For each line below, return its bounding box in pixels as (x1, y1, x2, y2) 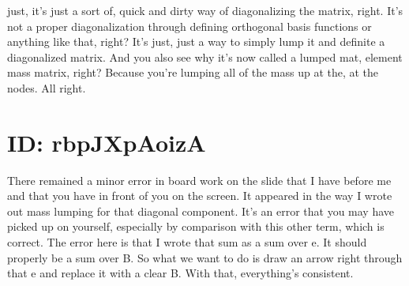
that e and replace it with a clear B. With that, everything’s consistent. (7, 265, 354, 281)
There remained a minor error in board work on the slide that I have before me (7, 171, 392, 188)
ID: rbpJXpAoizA (7, 126, 206, 158)
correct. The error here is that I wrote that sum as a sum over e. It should (7, 234, 367, 250)
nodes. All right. (7, 79, 86, 96)
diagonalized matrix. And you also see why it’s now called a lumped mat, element (7, 48, 403, 65)
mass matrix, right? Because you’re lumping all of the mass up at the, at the (7, 64, 379, 81)
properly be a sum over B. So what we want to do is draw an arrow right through (7, 249, 403, 265)
